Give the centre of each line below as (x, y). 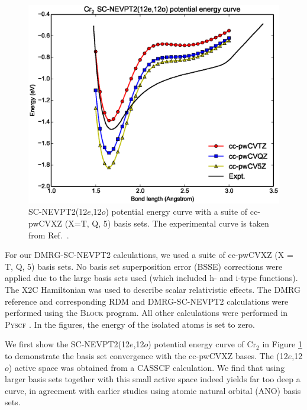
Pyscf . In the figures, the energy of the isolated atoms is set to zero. (130, 324)
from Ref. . (49, 235)
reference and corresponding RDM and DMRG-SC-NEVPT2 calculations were (147, 301)
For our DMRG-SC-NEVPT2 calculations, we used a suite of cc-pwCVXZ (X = (149, 255)
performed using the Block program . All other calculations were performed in (146, 313)
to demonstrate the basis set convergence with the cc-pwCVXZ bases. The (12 (146, 355)
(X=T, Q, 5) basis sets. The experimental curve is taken (167, 223)
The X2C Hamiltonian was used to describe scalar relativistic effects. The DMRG (153, 289)
